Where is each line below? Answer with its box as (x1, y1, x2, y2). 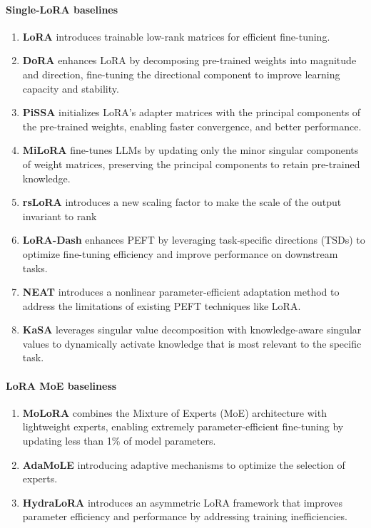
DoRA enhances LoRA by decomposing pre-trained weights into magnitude (22, 53, 357, 68)
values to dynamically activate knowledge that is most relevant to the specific (22, 336, 362, 351)
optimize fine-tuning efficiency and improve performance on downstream (22, 246, 338, 261)
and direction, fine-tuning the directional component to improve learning (22, 66, 340, 81)
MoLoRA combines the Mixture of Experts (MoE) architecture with (22, 405, 327, 420)
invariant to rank (22, 208, 97, 223)
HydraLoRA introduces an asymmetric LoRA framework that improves (22, 495, 342, 509)
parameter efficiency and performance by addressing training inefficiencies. (22, 509, 347, 524)
